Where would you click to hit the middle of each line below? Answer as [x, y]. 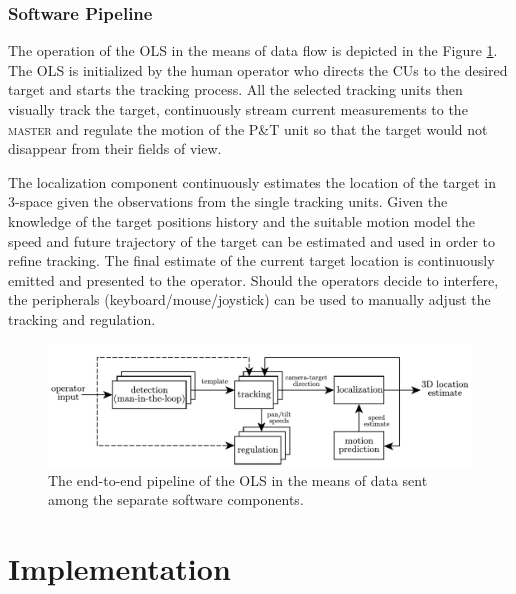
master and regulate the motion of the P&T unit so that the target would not [248, 128]
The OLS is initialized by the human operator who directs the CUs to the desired [258, 69]
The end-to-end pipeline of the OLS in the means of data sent [238, 479]
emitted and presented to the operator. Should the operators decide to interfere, [253, 279]
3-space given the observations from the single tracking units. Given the [228, 201]
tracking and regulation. [82, 318]
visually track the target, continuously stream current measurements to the [238, 109]
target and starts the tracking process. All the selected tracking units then [235, 89]
